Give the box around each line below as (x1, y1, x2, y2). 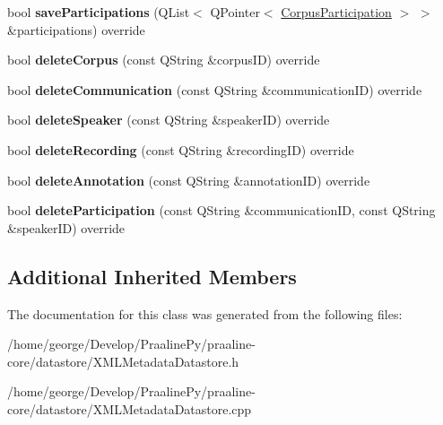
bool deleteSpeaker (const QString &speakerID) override (7, 110, 330, 129)
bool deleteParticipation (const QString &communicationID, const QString (7, 201, 436, 220)
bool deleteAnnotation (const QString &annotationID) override (7, 170, 370, 189)
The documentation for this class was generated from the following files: (7, 304, 403, 323)
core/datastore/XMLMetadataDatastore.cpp (7, 399, 252, 418)
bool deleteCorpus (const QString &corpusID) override (7, 50, 320, 69)
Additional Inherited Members (7, 262, 297, 290)
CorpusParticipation (281, 3, 392, 21)
